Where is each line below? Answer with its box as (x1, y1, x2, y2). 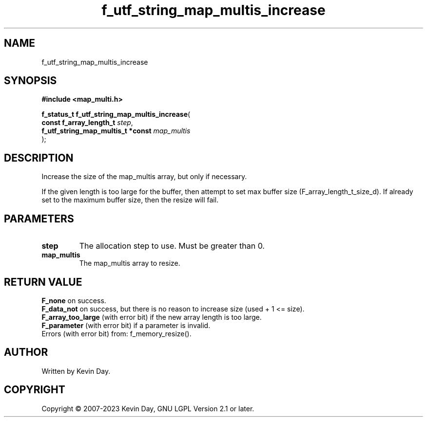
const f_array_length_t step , (41, 118, 133, 127)
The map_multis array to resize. (79, 259, 180, 268)
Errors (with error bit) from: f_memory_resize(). (41, 329, 192, 338)
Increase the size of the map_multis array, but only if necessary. (41, 172, 247, 181)
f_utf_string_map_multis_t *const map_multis (41, 127, 191, 135)
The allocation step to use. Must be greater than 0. (79, 241, 265, 251)
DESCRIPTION (4, 151, 74, 164)
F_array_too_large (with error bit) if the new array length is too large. (41, 312, 262, 321)
